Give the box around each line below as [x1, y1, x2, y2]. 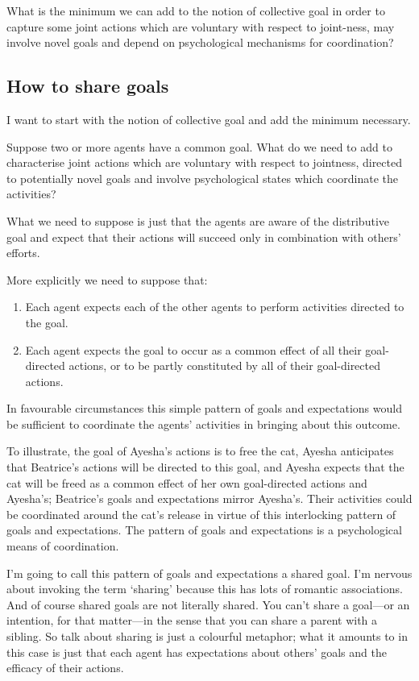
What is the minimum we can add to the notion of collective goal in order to [6, 2, 385, 19]
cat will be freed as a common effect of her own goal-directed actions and [6, 474, 367, 491]
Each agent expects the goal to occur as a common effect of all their [25, 341, 362, 358]
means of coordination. [6, 538, 119, 554]
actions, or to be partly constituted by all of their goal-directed [68, 357, 380, 374]
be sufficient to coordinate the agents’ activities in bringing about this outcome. [6, 415, 400, 432]
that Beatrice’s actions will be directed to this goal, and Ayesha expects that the [6, 459, 404, 475]
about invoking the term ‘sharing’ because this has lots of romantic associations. [6, 580, 403, 597]
